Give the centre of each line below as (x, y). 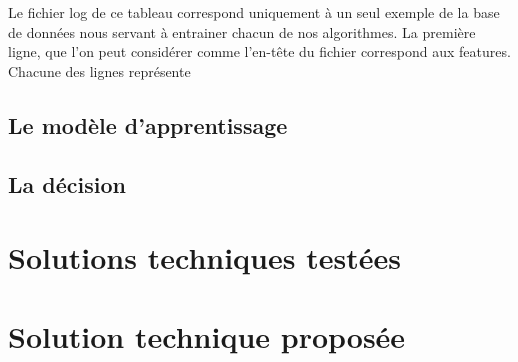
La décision (67, 183)
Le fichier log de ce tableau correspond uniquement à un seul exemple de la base (254, 12)
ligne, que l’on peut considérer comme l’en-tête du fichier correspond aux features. (259, 51)
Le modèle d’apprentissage (148, 124)
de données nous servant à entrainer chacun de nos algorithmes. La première (242, 31)
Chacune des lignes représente (99, 70)
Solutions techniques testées (204, 257)
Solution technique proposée (207, 335)
